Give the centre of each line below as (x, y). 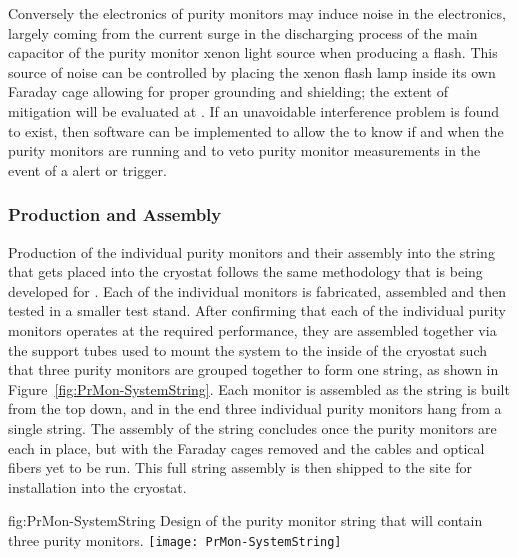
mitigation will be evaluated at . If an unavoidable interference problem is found (254, 110)
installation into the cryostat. (97, 486)
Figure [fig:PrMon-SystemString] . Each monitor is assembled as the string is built (259, 388)
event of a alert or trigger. (87, 169)
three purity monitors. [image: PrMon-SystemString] (175, 539)
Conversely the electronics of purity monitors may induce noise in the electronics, (257, 13)
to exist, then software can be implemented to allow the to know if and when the (256, 130)
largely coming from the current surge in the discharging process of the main (243, 32)
